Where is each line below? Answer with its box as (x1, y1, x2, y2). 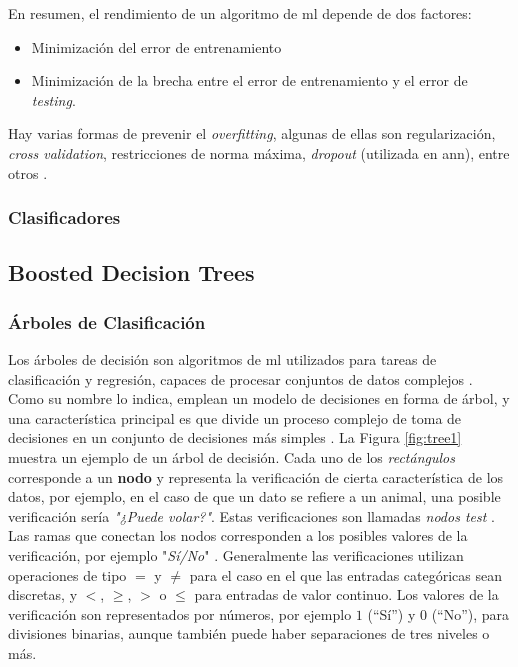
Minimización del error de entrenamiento (31, 36, 282, 57)
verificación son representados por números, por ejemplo (8, 603, 352, 624)
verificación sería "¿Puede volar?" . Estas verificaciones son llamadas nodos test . (8, 505, 495, 526)
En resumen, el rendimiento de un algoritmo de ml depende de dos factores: (8, 3, 472, 23)
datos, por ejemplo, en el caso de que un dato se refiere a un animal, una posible (8, 486, 501, 507)
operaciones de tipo (8, 564, 127, 585)
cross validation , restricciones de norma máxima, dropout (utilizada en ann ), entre (8, 142, 510, 163)
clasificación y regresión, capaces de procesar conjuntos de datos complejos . (8, 368, 473, 389)
